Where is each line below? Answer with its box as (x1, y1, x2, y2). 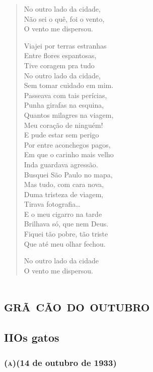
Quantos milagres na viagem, (24, 109, 114, 120)
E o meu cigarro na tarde (24, 208, 102, 219)
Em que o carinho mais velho (24, 149, 114, 160)
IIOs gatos (4, 330, 59, 345)
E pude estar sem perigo (24, 129, 99, 140)
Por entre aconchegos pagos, (24, 139, 111, 150)
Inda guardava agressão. (24, 159, 98, 169)
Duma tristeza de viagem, (24, 189, 104, 199)
